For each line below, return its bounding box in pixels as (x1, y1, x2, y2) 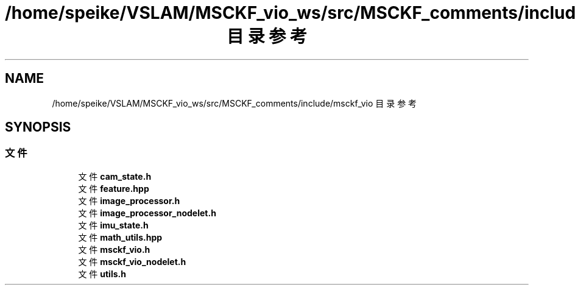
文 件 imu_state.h (78, 219, 149, 230)
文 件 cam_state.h (78, 171, 152, 182)
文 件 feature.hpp (78, 183, 149, 194)
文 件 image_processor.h (78, 195, 180, 206)
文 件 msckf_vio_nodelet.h (78, 256, 186, 267)
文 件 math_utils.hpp (78, 232, 163, 242)
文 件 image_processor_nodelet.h (78, 207, 216, 218)
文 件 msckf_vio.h (78, 244, 150, 255)
